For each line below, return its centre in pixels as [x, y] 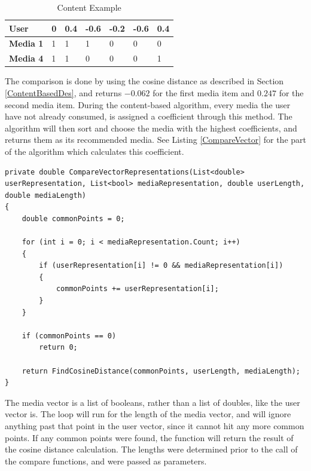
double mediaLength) [46, 195]
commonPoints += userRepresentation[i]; [137, 289]
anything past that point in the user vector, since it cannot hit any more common [155, 426]
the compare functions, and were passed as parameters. [106, 461]
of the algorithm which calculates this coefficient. [94, 151]
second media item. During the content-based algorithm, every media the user [148, 104]
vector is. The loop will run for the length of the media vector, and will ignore [148, 414]
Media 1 [26, 43]
